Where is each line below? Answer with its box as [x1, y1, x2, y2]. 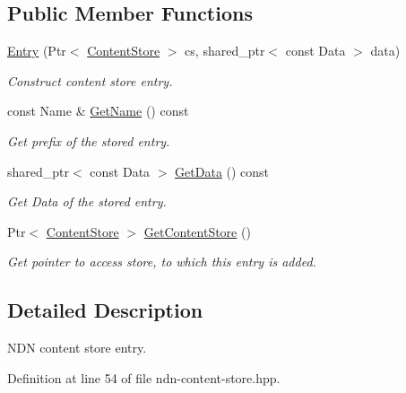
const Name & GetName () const [7, 101, 189, 120]
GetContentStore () [143, 222, 251, 240]
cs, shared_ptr [185, 41, 265, 60]
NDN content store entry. [7, 338, 147, 357]
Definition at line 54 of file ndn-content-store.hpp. [7, 368, 281, 387]
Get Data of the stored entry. [7, 192, 167, 211]
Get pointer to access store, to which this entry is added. [7, 252, 316, 271]
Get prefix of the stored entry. [7, 131, 170, 150]
